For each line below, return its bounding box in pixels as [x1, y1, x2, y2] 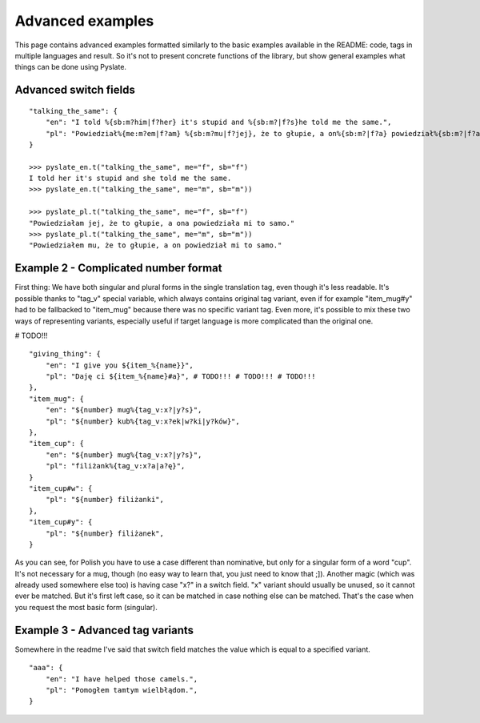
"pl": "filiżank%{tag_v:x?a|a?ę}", [45, 461, 186, 471]
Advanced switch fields [14, 83, 135, 97]
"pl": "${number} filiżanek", [45, 528, 164, 538]
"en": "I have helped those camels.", [45, 674, 198, 684]
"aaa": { [29, 663, 63, 673]
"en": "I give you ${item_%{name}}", [45, 360, 194, 370]
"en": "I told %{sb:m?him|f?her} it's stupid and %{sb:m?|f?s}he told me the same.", [45, 118, 392, 127]
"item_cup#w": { [29, 484, 93, 492]
